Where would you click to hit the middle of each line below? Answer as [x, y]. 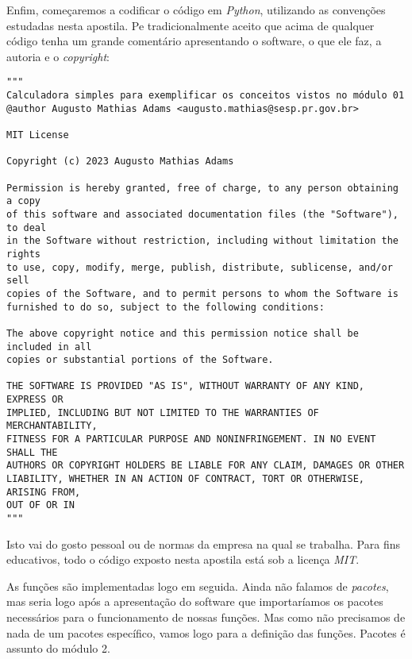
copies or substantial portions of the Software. [140, 360]
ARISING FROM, [44, 492]
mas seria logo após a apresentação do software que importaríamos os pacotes [195, 601]
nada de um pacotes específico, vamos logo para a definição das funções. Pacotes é [206, 632]
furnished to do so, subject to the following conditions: [166, 307]
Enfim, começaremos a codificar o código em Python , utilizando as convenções [196, 10]
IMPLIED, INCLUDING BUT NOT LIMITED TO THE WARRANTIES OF [163, 412]
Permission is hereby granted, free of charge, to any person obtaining [202, 188]
